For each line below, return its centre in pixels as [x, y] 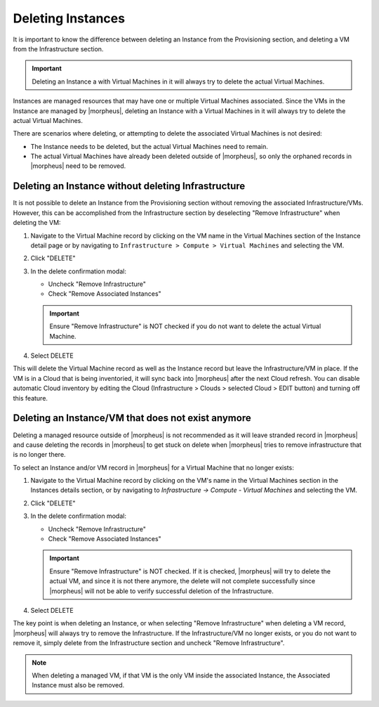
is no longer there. [39, 455]
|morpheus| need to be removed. [78, 166]
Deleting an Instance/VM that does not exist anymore [132, 418]
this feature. [31, 398]
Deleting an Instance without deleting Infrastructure [129, 186]
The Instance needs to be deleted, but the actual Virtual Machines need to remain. [149, 146]
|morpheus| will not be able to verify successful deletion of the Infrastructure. [161, 591]
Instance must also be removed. [78, 685]
